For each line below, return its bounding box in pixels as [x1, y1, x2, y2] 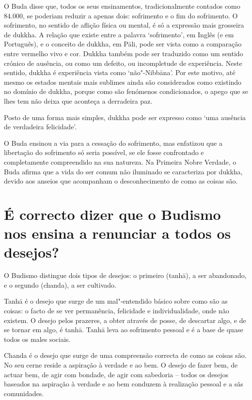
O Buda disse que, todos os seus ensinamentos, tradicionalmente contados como [4, 1, 240, 11]
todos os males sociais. [4, 334, 71, 344]
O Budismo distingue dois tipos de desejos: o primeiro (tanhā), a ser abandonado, [4, 270, 247, 280]
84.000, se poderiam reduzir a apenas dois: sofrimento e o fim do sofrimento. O [4, 10, 238, 20]
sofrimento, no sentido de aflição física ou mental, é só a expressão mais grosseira [4, 20, 244, 30]
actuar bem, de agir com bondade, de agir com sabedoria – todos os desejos [4, 369, 228, 379]
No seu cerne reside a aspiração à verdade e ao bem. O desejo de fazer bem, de [4, 359, 238, 369]
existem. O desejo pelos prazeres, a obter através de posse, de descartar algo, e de [4, 315, 246, 325]
